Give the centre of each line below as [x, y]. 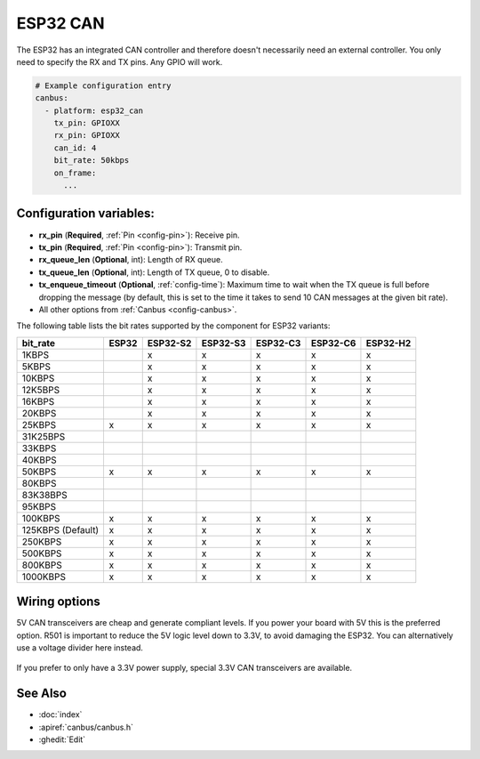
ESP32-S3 [224, 343]
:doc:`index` [60, 715]
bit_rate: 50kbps [92, 161]
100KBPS [41, 518]
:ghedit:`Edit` [62, 739]
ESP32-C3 [278, 343]
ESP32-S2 [169, 343]
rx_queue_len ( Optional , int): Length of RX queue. [131, 260]
